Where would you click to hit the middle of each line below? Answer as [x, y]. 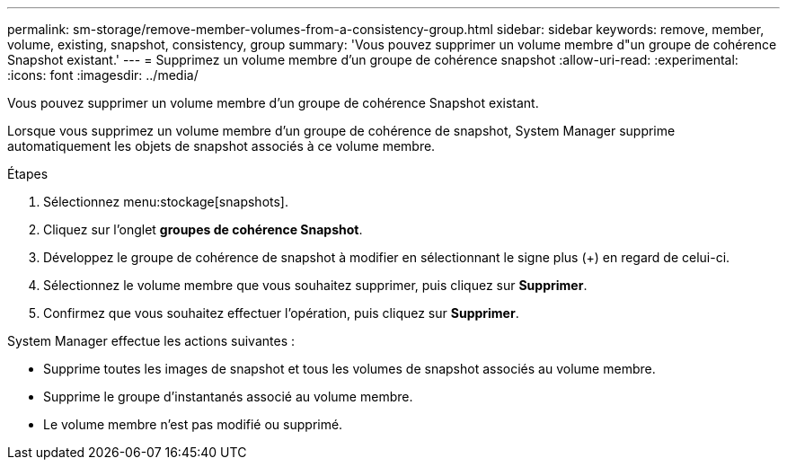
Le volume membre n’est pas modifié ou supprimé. [193, 424]
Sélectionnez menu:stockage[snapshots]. [166, 202]
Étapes [28, 174]
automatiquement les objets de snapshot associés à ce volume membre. [221, 146]
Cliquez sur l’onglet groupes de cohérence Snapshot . [203, 229]
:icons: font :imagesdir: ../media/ [103, 75]
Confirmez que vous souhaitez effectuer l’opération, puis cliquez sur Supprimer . [281, 313]
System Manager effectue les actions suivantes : [151, 341]
